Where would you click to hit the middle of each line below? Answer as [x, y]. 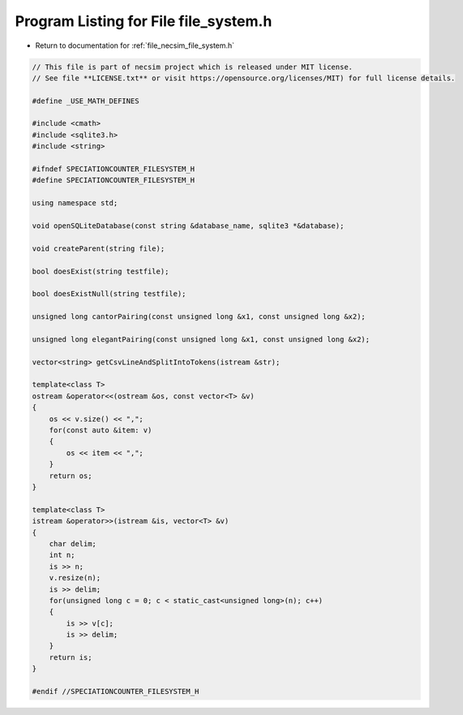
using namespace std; [75, 203]
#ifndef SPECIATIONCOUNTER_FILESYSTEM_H [113, 169]
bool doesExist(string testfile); [101, 271]
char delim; [73, 543]
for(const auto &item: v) [101, 431]
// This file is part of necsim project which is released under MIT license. [192, 67]
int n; [62, 555]
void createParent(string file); [99, 248]
